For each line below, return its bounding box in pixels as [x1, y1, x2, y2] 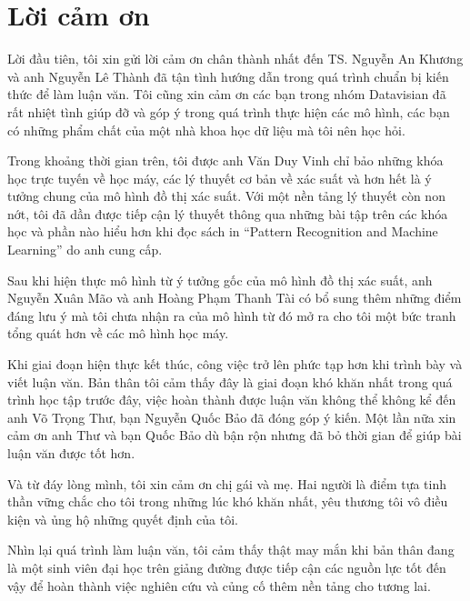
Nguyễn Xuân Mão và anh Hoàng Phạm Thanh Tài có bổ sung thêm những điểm [7, 288, 462, 307]
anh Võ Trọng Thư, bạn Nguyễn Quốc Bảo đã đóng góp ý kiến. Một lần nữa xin [7, 407, 456, 426]
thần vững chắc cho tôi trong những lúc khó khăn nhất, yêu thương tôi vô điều [7, 492, 448, 511]
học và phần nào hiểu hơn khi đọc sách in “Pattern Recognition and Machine [7, 222, 438, 241]
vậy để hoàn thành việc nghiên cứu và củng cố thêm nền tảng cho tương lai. [7, 576, 431, 595]
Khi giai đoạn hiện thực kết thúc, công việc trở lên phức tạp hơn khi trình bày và [7, 355, 463, 374]
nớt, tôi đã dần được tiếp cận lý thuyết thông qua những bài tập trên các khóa [7, 204, 448, 223]
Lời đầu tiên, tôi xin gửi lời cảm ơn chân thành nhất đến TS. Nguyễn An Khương [7, 49, 464, 68]
